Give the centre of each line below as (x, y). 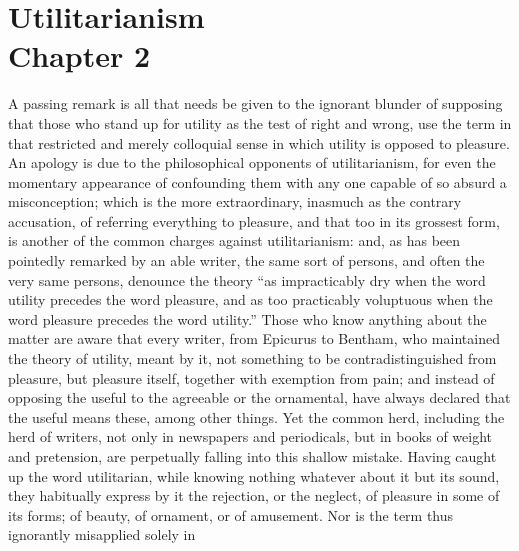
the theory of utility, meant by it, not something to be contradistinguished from (252, 358)
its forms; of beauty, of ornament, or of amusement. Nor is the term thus (231, 514)
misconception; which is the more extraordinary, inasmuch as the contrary (235, 201)
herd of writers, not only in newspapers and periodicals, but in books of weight (250, 436)
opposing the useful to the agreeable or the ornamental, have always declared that (259, 397)
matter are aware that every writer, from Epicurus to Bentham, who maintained (254, 338)
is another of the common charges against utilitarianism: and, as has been (234, 240)
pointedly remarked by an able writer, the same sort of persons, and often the (246, 260)
